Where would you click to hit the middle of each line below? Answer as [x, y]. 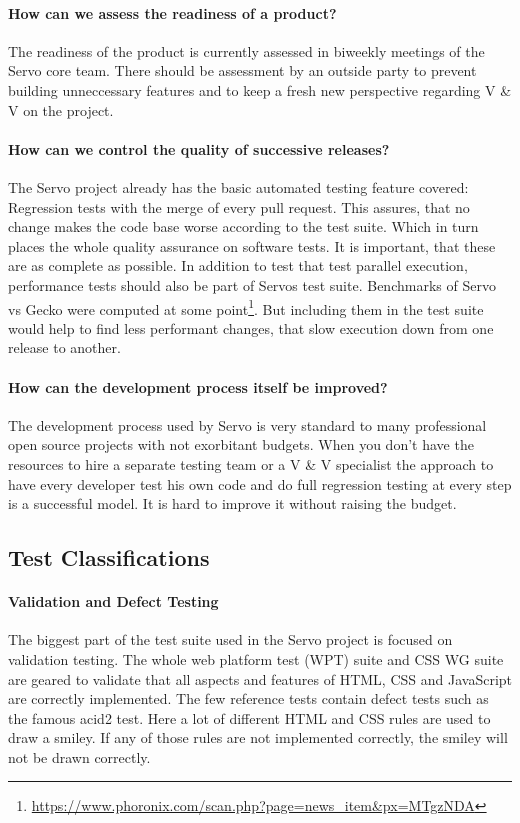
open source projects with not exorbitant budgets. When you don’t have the [241, 444]
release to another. [64, 347]
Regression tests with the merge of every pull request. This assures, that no [239, 206]
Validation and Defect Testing [113, 601]
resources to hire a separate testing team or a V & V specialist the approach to [251, 463]
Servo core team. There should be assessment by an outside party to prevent [242, 70]
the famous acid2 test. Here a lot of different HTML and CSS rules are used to [249, 717]
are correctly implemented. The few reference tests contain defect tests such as [248, 698]
